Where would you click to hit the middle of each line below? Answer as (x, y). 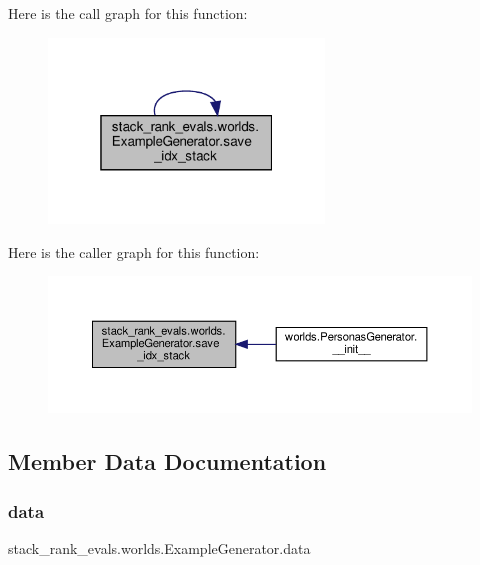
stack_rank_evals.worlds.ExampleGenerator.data (159, 547)
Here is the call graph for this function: (128, 13)
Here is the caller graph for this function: (134, 251)
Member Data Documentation (167, 461)
